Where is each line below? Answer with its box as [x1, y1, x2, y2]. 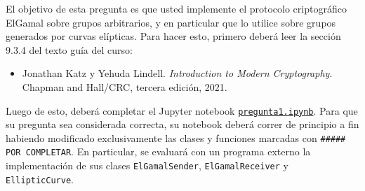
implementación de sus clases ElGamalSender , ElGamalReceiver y [6, 158, 288, 173]
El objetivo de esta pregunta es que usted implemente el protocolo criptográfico [6, 1, 347, 15]
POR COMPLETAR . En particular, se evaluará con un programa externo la [6, 144, 311, 159]
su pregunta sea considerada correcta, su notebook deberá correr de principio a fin [6, 117, 359, 132]
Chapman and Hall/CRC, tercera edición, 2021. [22, 79, 227, 94]
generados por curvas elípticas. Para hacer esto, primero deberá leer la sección [6, 29, 341, 43]
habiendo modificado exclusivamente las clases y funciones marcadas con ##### [6, 130, 346, 145]
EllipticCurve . [6, 171, 74, 186]
